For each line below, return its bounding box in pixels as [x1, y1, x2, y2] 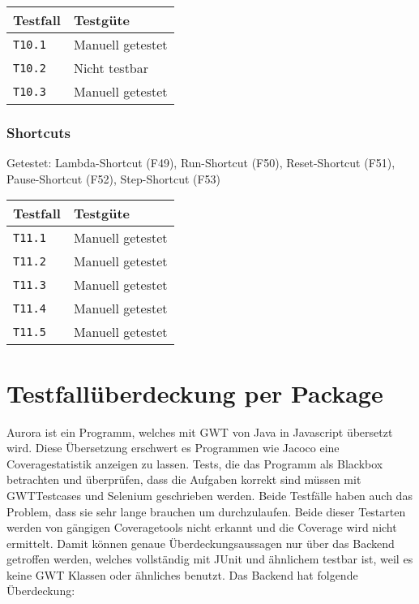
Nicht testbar [73, 58, 149, 77]
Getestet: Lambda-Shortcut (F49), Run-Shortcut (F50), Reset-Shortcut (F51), [6, 154, 395, 171]
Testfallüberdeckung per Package [6, 376, 383, 409]
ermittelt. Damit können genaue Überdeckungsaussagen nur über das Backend [6, 534, 395, 551]
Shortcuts [6, 122, 71, 142]
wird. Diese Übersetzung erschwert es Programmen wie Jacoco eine [6, 439, 340, 456]
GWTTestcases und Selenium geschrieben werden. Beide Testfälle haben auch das [6, 486, 413, 503]
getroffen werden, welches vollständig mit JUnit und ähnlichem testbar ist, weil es [6, 550, 413, 567]
